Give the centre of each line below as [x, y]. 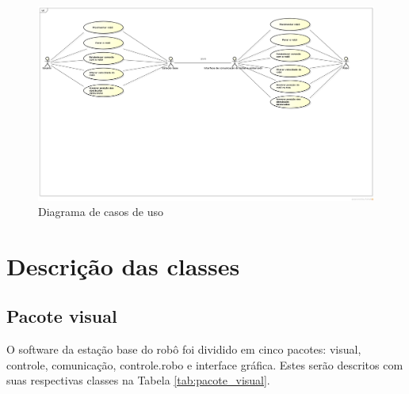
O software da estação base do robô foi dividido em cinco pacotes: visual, [184, 349]
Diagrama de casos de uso [101, 212]
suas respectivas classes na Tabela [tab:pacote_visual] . [138, 380]
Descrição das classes [123, 265]
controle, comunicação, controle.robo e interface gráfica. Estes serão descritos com [205, 364]
